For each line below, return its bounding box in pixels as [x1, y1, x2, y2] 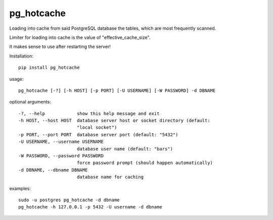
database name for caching [76, 174, 144, 180]
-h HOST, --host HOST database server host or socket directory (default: [18, 118, 210, 124]
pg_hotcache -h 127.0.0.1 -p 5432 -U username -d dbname [18, 204, 163, 210]
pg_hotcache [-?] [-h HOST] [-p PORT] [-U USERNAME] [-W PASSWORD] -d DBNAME [18, 87, 216, 93]
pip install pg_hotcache [18, 65, 80, 71]
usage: [9, 76, 24, 82]
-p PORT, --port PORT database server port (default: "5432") [18, 132, 178, 137]
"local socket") [76, 125, 117, 131]
